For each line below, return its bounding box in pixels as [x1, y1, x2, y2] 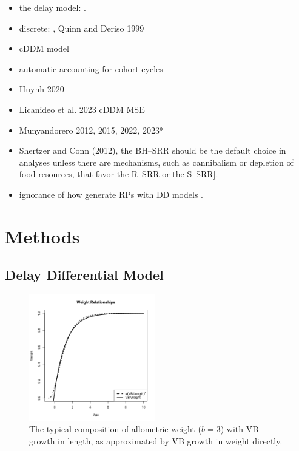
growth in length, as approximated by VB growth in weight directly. [29, 435, 283, 447]
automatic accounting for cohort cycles [19, 62, 163, 75]
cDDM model [19, 42, 69, 55]
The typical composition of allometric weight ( [29, 422, 201, 435]
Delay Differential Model [5, 265, 164, 284]
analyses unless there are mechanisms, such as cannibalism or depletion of [19, 155, 294, 168]
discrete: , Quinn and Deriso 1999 [19, 21, 144, 34]
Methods [5, 223, 80, 248]
